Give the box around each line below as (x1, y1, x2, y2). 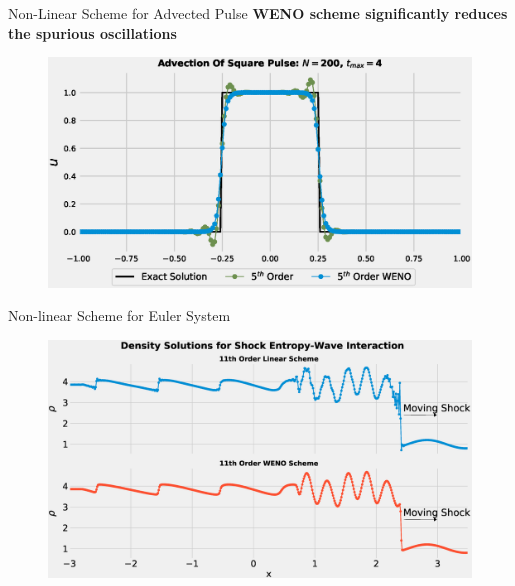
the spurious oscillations (8, 22, 177, 43)
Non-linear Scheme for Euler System (8, 305, 231, 326)
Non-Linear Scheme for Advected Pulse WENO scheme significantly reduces (8, 3, 508, 23)
